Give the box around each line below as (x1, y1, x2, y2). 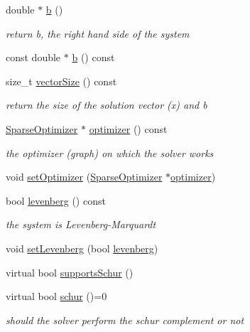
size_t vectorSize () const (6, 73, 117, 88)
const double (6, 50, 61, 65)
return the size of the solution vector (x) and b (6, 97, 207, 112)
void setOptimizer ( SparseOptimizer (6, 169, 163, 184)
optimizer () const (89, 121, 168, 136)
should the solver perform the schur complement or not (6, 312, 244, 327)
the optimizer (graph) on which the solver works (6, 145, 214, 160)
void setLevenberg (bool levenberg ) (6, 240, 158, 255)
